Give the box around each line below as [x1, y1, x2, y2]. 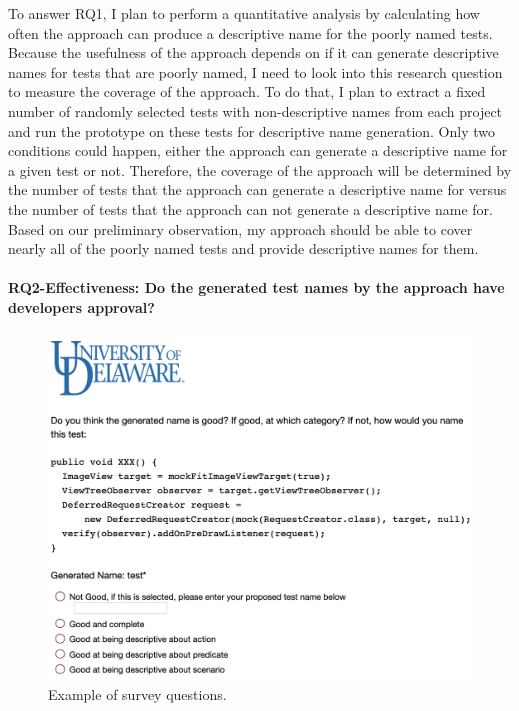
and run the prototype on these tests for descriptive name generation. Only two [8, 120, 496, 141]
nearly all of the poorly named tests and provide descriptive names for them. [8, 238, 479, 259]
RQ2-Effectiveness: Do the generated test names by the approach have [8, 277, 505, 298]
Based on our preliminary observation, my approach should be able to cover [8, 218, 473, 239]
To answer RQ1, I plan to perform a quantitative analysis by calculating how [8, 3, 480, 23]
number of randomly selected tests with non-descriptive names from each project [8, 100, 503, 121]
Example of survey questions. [48, 683, 227, 704]
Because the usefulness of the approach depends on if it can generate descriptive [8, 42, 499, 63]
